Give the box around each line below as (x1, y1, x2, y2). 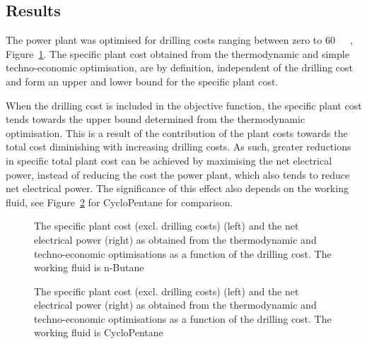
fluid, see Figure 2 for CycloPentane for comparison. (6, 194, 233, 209)
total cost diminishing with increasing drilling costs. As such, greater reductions (6, 139, 351, 154)
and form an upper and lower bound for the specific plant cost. (6, 73, 279, 88)
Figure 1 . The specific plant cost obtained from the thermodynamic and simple (6, 46, 349, 61)
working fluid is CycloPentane (34, 325, 163, 340)
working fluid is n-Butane (34, 260, 144, 275)
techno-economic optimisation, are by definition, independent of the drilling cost (6, 60, 354, 75)
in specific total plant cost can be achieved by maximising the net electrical (6, 153, 332, 167)
